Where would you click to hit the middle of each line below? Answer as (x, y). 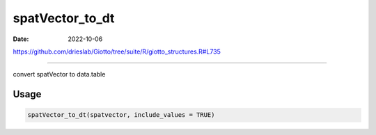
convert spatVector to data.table (59, 74)
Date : (21, 39)
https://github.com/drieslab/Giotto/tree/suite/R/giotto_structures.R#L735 (117, 51)
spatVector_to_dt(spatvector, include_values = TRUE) (121, 115)
